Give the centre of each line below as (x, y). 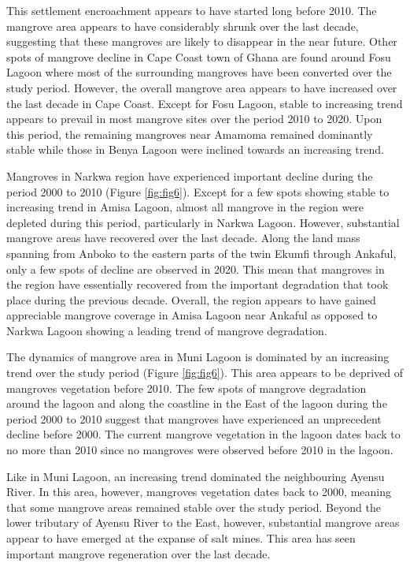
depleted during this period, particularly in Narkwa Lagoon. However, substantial (203, 222)
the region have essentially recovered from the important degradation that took (198, 284)
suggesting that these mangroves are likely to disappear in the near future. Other (202, 41)
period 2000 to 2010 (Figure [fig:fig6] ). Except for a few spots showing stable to (198, 191)
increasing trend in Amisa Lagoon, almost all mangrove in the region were (185, 207)
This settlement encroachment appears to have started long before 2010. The (192, 10)
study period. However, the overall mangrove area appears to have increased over (202, 87)
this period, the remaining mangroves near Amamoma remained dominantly (190, 134)
